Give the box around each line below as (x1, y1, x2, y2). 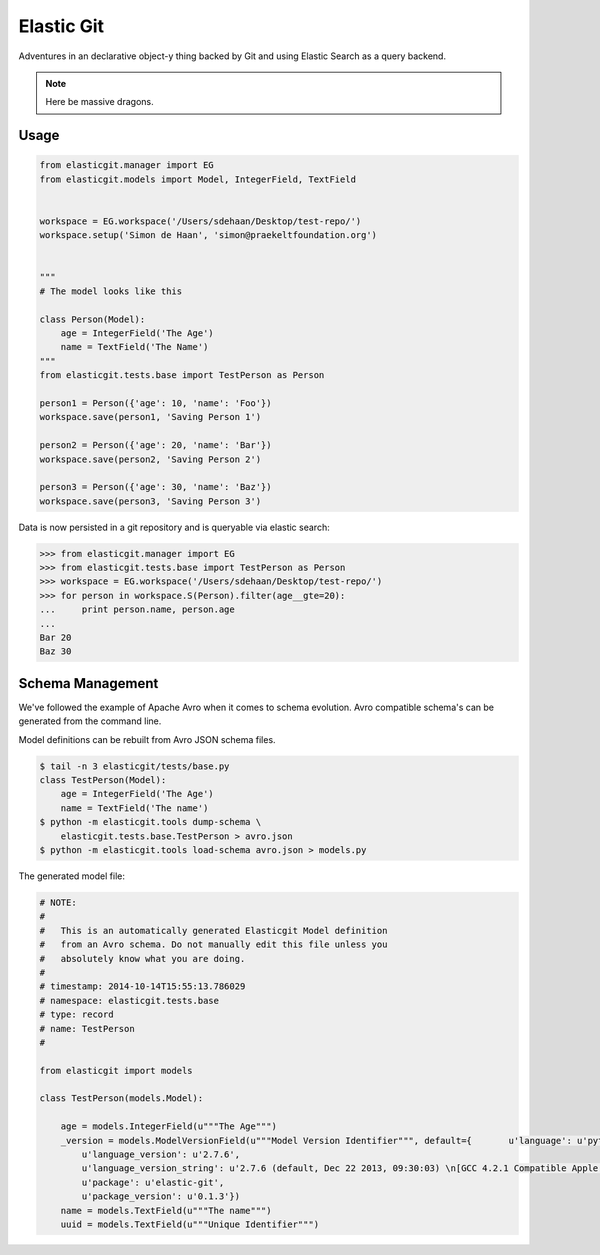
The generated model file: (18, 870, 125, 882)
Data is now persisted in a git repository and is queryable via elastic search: (18, 521, 330, 533)
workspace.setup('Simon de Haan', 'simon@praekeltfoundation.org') (39, 230, 378, 241)
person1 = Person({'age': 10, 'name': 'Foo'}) (39, 397, 272, 409)
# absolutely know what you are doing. (39, 953, 246, 964)
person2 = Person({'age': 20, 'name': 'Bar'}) (39, 440, 272, 451)
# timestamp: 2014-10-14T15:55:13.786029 (39, 981, 246, 992)
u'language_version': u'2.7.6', (81, 1149, 240, 1160)
